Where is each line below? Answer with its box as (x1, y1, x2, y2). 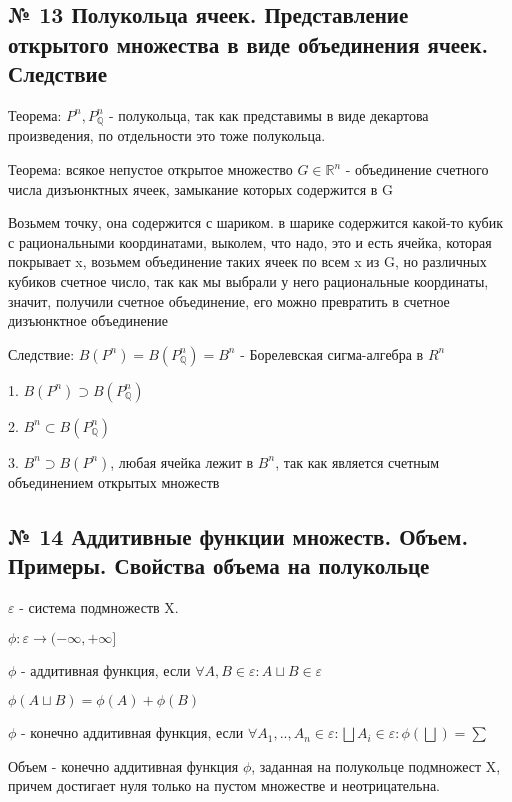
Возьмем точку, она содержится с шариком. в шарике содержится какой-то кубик (8, 212, 503, 233)
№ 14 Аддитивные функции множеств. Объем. (8, 520, 469, 551)
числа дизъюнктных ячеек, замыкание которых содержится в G (8, 178, 394, 199)
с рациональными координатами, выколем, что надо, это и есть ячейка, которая (8, 231, 492, 252)
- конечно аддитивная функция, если (21, 722, 244, 743)
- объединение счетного (345, 159, 489, 180)
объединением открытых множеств (8, 471, 220, 492)
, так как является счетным (275, 451, 440, 472)
